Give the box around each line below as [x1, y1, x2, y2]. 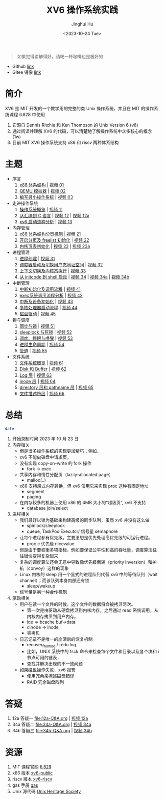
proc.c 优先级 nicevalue [26, 541, 75, 547]
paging [26, 494, 41, 499]
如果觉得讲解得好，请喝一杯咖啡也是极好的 [17, 54, 103, 59]
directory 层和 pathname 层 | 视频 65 [19, 384, 94, 390]
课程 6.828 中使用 [9, 111, 45, 117]
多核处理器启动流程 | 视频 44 [19, 304, 78, 310]
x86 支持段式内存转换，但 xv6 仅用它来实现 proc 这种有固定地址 [19, 483, 149, 489]
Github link [12, 63, 34, 69]
